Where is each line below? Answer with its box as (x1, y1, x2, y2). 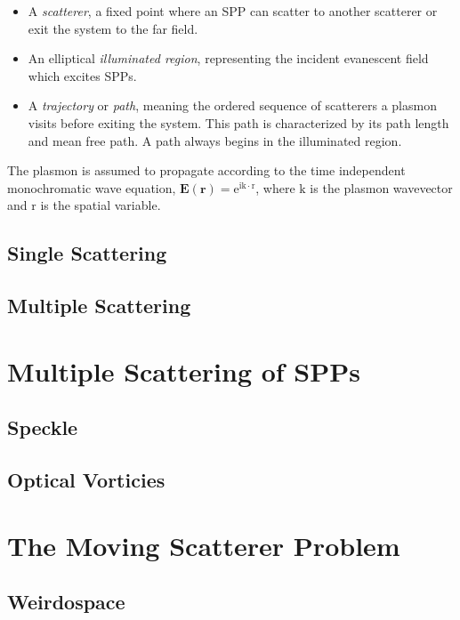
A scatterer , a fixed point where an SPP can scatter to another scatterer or (28, 2, 438, 20)
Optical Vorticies (7, 466, 165, 494)
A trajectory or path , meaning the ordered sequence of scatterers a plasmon (28, 96, 437, 115)
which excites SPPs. (28, 66, 137, 85)
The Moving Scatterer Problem (7, 527, 400, 563)
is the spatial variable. (40, 196, 161, 214)
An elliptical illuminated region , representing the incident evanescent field (28, 49, 429, 68)
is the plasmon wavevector (310, 178, 453, 197)
